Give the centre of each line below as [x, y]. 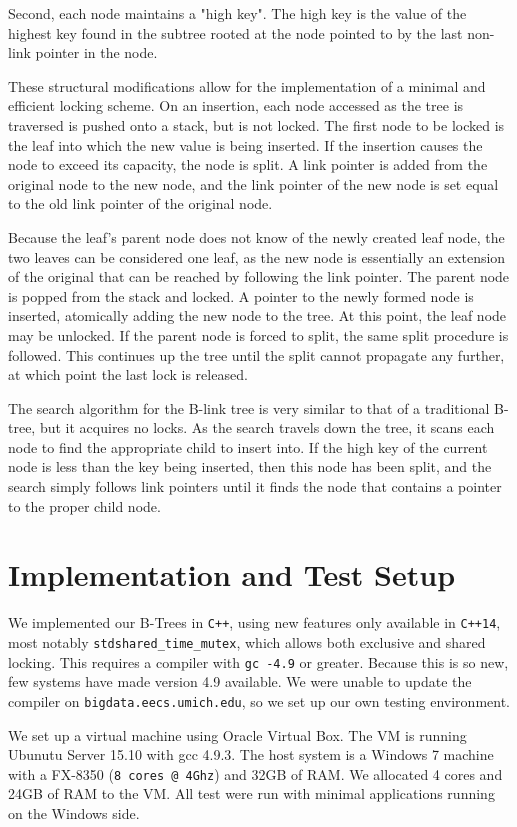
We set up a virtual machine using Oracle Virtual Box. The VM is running [237, 734]
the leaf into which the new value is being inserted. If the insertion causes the [245, 144]
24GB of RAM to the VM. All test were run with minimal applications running [251, 793]
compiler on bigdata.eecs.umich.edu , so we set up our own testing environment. [259, 700]
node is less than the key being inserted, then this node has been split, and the [250, 466]
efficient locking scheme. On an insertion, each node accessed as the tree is [236, 105]
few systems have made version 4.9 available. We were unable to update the [240, 681]
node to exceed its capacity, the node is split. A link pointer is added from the [248, 164]
